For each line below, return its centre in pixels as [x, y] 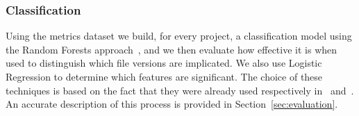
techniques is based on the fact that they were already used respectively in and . [180, 90]
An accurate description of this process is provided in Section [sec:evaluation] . [172, 104]
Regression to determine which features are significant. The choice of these [164, 76]
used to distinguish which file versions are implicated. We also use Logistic [164, 63]
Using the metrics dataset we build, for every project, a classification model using [179, 36]
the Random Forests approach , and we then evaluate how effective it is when [172, 49]
